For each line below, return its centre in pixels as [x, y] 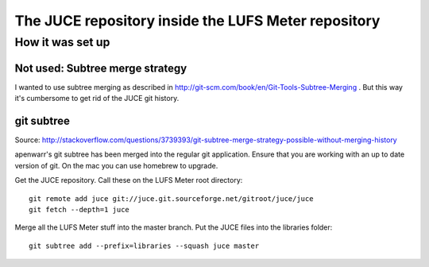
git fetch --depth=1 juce [79, 209]
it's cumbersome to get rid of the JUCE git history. [97, 99]
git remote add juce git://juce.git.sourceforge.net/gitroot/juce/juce [171, 198]
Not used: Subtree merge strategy [101, 68]
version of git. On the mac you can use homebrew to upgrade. [116, 165]
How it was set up [62, 42]
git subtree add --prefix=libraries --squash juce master [144, 246]
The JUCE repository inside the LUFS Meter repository [197, 21]
